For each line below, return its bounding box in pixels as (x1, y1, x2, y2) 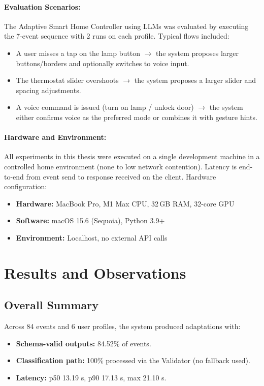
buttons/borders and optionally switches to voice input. (16, 57, 189, 68)
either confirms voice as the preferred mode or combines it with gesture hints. (16, 111, 257, 122)
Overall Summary (4, 297, 98, 313)
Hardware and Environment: (4, 132, 107, 142)
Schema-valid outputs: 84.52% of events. (16, 338, 151, 348)
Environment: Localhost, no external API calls (16, 232, 168, 243)
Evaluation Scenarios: (4, 1, 81, 12)
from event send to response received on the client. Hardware (26, 171, 216, 182)
